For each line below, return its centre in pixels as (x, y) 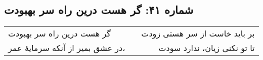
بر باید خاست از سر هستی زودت (198, 33)
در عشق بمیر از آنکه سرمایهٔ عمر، (67, 48)
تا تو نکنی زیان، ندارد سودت (207, 48)
